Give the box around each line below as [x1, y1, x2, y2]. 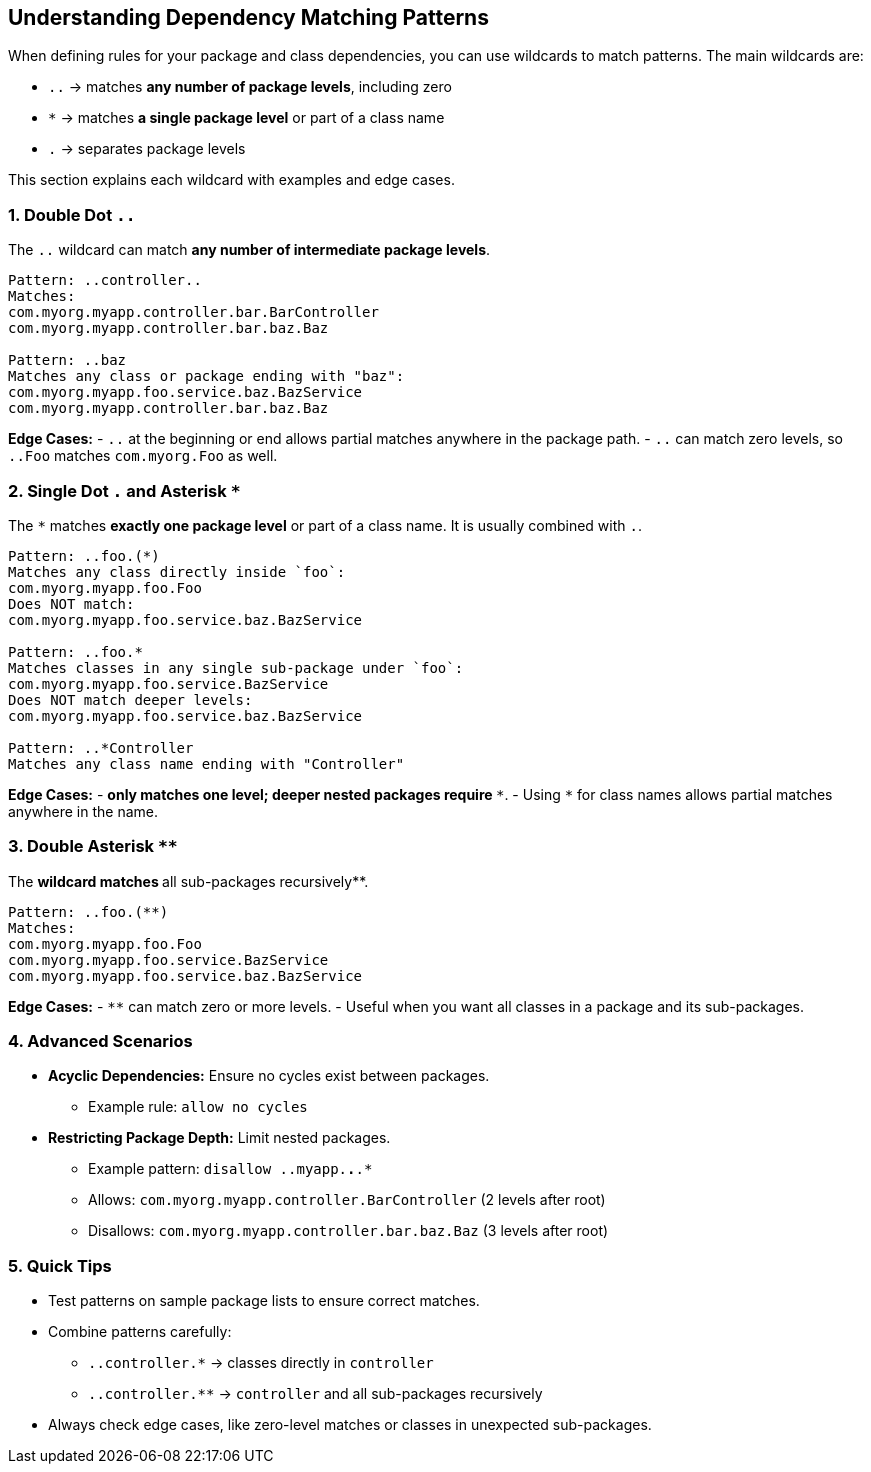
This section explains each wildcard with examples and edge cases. [8, 171, 455, 189]
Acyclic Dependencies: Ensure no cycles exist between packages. [48, 1067, 490, 1085]
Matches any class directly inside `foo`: [8, 563, 346, 580]
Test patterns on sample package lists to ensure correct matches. [48, 1292, 480, 1310]
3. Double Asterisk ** [8, 836, 178, 857]
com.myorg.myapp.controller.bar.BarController [8, 304, 379, 321]
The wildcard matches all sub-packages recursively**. [8, 872, 369, 890]
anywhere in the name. [8, 802, 158, 820]
